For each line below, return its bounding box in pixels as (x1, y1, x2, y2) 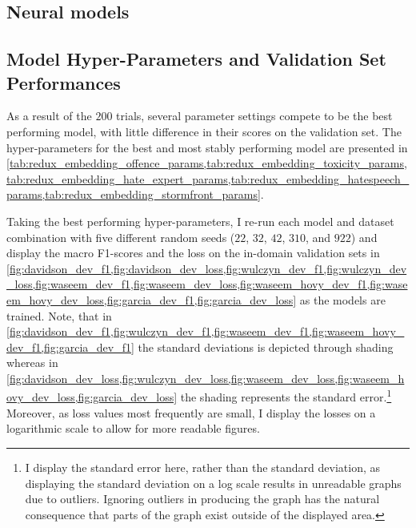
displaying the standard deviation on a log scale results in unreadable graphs (25, 474, 402, 491)
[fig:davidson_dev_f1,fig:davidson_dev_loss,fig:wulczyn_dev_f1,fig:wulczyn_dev (6, 260, 407, 276)
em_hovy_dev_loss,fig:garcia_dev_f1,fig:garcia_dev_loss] (6, 291, 297, 308)
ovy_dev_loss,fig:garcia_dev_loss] (6, 389, 178, 405)
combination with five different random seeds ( (6, 228, 235, 245)
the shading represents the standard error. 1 (180, 386, 392, 405)
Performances (6, 70, 121, 95)
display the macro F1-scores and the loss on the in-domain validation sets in (6, 244, 380, 261)
